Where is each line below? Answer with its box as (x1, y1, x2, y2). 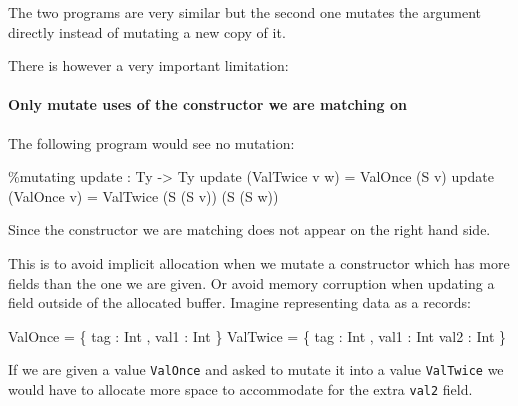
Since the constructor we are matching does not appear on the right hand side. (8, 219, 491, 240)
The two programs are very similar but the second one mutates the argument (8, 2, 481, 22)
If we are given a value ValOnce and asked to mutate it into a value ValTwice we (8, 359, 504, 380)
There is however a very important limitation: (8, 55, 289, 76)
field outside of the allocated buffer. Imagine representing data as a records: (8, 292, 471, 313)
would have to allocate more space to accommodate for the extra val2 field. (8, 378, 473, 399)
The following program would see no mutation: (8, 132, 295, 153)
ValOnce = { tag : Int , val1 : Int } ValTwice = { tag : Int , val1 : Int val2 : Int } (8, 325, 507, 346)
